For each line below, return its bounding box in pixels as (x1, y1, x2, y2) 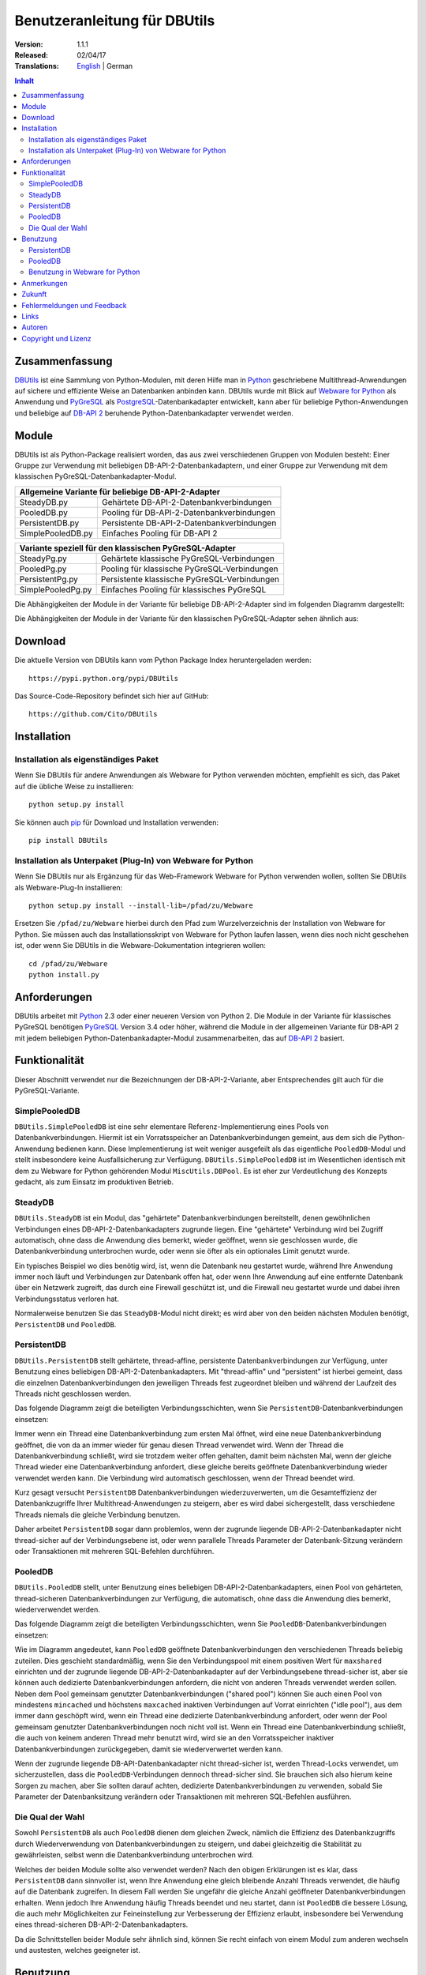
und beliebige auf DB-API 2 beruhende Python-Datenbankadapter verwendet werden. (14, 408, 293, 418)
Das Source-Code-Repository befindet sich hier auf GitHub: (14, 691, 209, 701)
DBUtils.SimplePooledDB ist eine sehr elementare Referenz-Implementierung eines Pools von (14, 1122, 329, 1131)
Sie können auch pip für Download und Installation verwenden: (14, 818, 219, 827)
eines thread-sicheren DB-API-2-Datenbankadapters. (14, 1920, 189, 1929)
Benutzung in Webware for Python (28, 267, 140, 276)
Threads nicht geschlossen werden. (14, 1389, 132, 1398)
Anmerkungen (21, 278, 69, 288)
